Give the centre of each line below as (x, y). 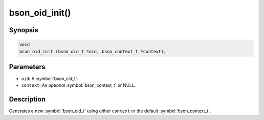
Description (27, 99)
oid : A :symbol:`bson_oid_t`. (50, 79)
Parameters (27, 67)
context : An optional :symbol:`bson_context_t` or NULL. (78, 85)
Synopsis (24, 30)
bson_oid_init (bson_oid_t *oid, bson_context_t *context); (93, 51)
